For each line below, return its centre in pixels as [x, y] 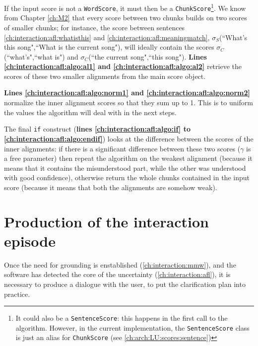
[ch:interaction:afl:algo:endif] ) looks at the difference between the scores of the [129, 138]
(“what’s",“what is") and [41, 56]
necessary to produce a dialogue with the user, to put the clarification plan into [125, 284]
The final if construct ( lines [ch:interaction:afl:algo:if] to [97, 129]
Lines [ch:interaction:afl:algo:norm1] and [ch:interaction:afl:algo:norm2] [127, 93]
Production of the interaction [106, 221]
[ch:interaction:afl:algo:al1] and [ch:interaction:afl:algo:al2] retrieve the [123, 66]
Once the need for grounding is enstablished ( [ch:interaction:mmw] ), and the [120, 264]
